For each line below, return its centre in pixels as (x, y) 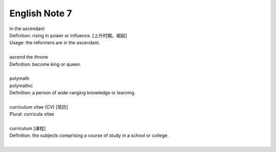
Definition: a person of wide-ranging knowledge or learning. (73, 93)
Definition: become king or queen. (45, 64)
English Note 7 (41, 13)
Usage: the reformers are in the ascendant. (55, 43)
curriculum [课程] (28, 129)
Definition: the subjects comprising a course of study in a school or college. (89, 136)
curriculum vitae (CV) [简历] (39, 107)
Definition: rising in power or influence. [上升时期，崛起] (68, 35)
